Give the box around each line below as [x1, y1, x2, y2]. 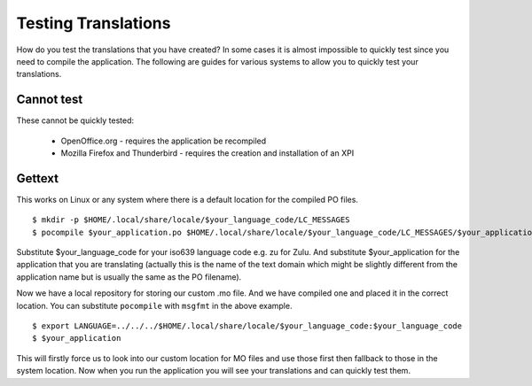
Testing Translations [16, 13, 171, 33]
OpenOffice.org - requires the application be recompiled [60, 135, 267, 146]
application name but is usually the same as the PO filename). [16, 271, 242, 282]
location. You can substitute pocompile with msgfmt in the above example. [16, 300, 293, 311]
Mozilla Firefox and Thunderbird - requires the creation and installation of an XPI [60, 148, 355, 158]
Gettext [16, 171, 59, 186]
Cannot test [16, 92, 83, 107]
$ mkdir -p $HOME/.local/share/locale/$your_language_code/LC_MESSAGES [32, 215, 350, 225]
